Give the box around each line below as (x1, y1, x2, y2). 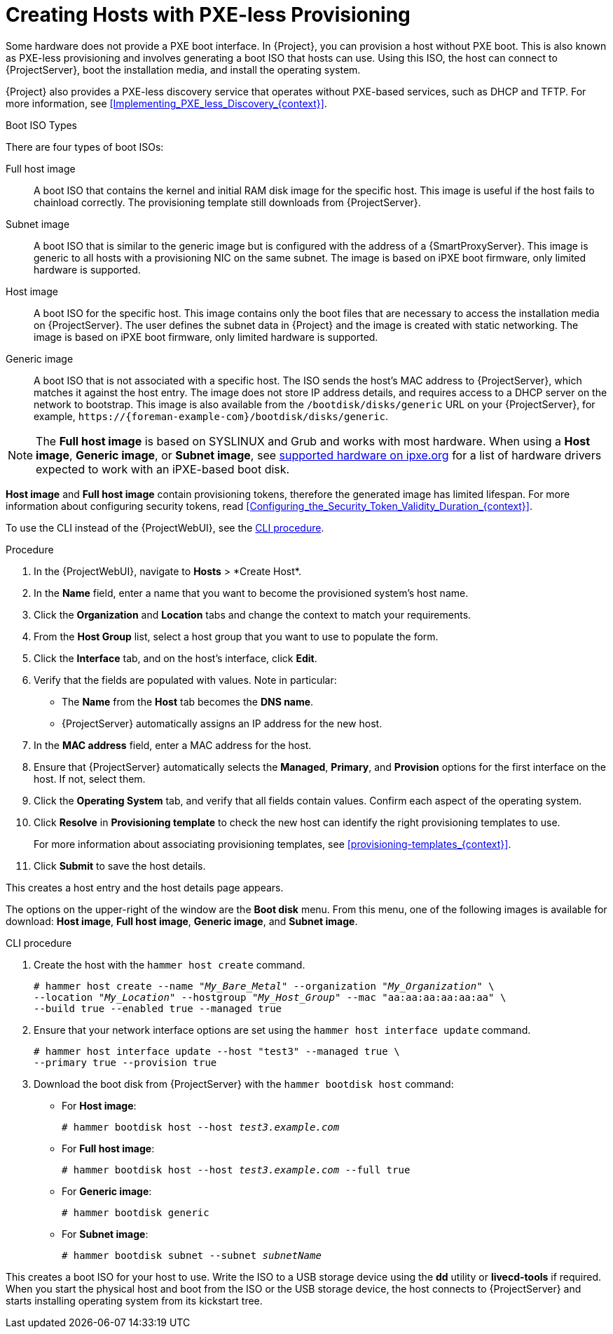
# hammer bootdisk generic (62, 1206, 209, 1218)
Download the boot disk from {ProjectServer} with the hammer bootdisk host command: (34, 1077, 454, 1090)
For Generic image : (62, 1185, 152, 1197)
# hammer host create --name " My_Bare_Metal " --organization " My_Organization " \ (34, 980, 495, 992)
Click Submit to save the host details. (34, 859, 206, 872)
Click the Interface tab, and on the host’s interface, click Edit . (34, 652, 317, 664)
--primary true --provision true (34, 1056, 217, 1068)
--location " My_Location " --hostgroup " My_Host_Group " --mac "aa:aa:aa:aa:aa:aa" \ (34, 991, 507, 1003)
